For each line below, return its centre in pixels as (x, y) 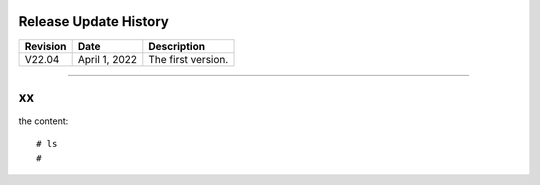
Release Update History (93, 21)
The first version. (188, 59)
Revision (45, 46)
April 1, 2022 (107, 59)
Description (176, 46)
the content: (43, 121)
